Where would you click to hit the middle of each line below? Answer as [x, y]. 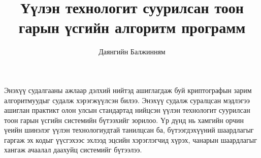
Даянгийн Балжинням [132, 52]
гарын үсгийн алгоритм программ [132, 27]
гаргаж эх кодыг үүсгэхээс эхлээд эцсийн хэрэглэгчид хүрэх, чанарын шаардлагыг [130, 139]
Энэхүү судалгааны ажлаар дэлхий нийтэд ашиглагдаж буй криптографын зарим [128, 90]
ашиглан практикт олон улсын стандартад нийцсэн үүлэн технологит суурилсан [127, 110]
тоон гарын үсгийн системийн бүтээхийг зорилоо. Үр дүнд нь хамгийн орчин [124, 120]
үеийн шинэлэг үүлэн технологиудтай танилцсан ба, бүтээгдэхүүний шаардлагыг [129, 130]
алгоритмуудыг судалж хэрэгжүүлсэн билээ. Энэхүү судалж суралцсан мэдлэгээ [127, 100]
